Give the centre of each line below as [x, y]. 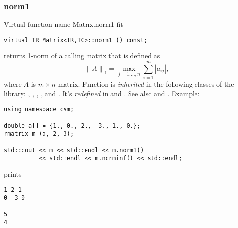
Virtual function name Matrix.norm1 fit [64, 24]
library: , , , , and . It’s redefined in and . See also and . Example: [102, 93]
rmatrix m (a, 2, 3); [39, 134]
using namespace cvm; [39, 109]
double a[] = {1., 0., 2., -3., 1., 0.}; [72, 125]
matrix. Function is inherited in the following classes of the [146, 84]
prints [13, 173]
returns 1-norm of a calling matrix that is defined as [82, 56]
